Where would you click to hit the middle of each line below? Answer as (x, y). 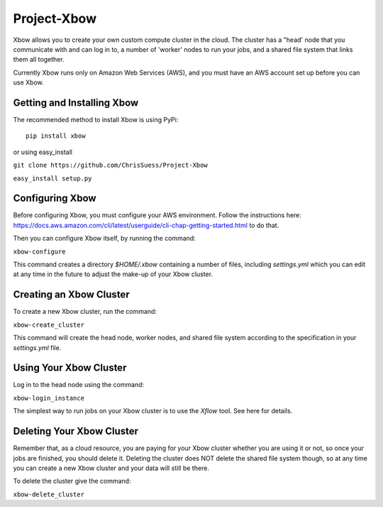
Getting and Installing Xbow (76, 103)
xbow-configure (40, 251)
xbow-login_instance (49, 398)
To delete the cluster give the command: (72, 481)
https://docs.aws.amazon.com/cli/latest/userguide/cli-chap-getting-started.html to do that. (146, 225)
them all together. (39, 60)
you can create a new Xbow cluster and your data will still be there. (111, 468)
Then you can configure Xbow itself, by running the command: (105, 239)
